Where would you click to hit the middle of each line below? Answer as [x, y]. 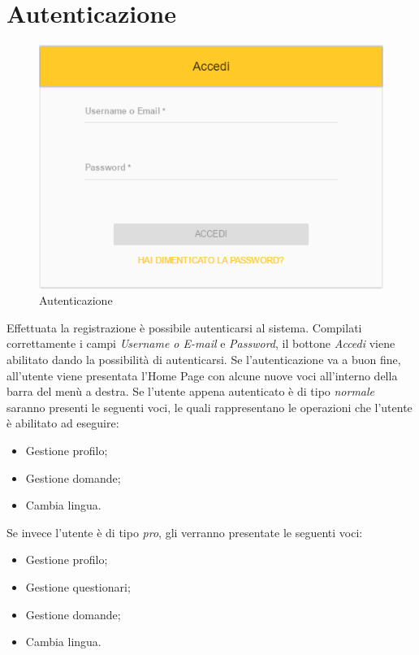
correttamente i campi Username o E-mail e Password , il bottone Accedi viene [201, 343]
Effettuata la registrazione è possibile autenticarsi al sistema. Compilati [184, 327]
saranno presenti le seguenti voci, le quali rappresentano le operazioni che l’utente [209, 407]
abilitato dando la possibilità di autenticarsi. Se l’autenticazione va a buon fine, [204, 359]
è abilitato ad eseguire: [63, 423]
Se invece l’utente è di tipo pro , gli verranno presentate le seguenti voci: [185, 532]
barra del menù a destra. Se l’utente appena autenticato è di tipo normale [191, 391]
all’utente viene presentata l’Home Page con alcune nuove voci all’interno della [202, 375]
